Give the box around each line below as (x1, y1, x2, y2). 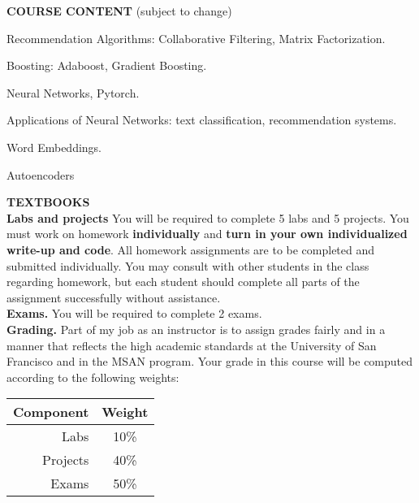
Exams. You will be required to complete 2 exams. (6, 305, 262, 322)
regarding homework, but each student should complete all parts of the (6, 273, 360, 290)
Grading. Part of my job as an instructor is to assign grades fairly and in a (6, 320, 386, 337)
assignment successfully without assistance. (6, 288, 221, 306)
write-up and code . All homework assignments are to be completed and (6, 241, 375, 258)
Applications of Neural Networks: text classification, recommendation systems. (6, 111, 397, 128)
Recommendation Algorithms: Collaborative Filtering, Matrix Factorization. (6, 29, 386, 46)
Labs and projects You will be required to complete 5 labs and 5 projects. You (6, 209, 409, 226)
